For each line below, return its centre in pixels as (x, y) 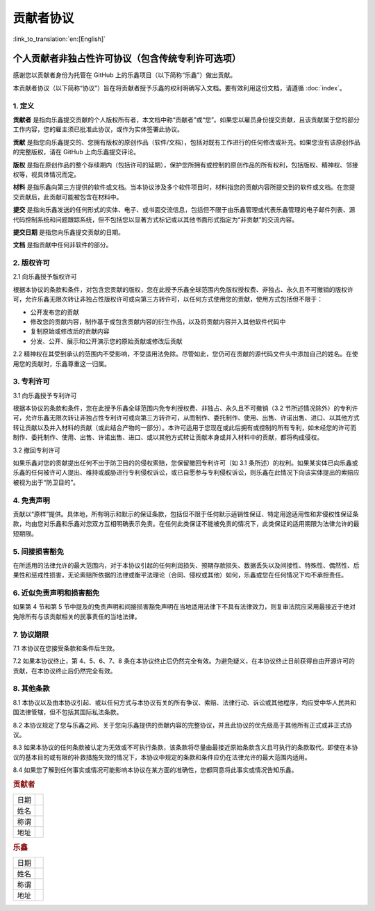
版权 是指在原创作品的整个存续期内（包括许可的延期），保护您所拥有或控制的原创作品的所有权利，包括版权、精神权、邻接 (185, 165)
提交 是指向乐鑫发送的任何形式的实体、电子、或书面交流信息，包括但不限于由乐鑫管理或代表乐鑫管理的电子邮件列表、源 (184, 210)
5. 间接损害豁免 (38, 551)
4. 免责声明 (31, 500)
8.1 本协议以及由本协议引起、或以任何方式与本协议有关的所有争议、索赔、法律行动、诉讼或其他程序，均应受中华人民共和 (185, 703)
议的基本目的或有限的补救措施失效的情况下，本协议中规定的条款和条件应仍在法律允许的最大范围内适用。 (162, 757)
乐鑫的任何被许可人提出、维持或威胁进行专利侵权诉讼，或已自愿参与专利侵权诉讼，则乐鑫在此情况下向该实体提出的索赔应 (186, 473)
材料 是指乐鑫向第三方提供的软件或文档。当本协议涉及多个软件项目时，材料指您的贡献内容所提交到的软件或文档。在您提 (184, 187)
